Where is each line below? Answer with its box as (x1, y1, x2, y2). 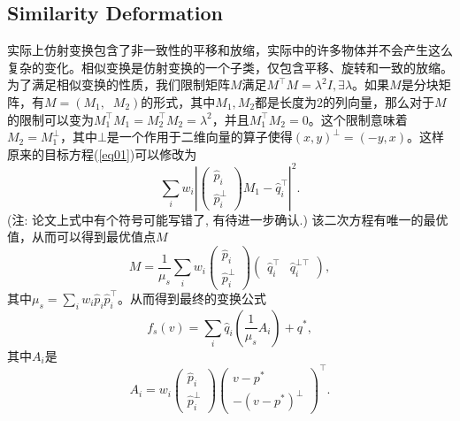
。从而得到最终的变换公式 (118, 288, 266, 307)
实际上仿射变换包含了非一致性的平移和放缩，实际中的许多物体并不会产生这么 (7, 41, 453, 59)
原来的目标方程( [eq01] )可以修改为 (7, 144, 197, 163)
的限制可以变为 (7, 110, 94, 128)
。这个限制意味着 (308, 110, 408, 128)
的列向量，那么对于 (323, 92, 435, 111)
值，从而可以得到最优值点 (7, 227, 156, 246)
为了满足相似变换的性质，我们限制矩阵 (7, 75, 230, 94)
